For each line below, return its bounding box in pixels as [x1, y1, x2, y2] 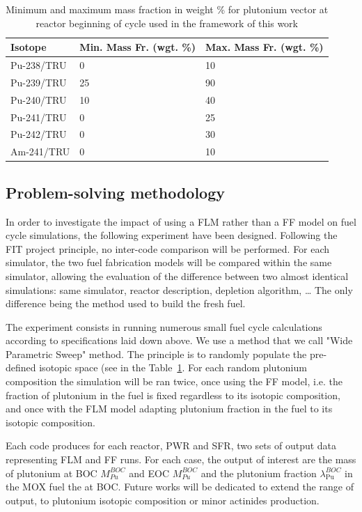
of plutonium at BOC [6, 465, 97, 480]
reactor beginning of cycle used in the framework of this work [36, 15, 298, 30]
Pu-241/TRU [10, 109, 67, 124]
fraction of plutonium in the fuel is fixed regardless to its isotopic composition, [6, 387, 340, 402]
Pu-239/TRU [10, 75, 67, 89]
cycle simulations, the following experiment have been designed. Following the [6, 228, 338, 242]
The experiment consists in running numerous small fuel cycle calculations [6, 319, 322, 334]
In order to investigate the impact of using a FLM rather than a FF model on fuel [6, 214, 356, 228]
